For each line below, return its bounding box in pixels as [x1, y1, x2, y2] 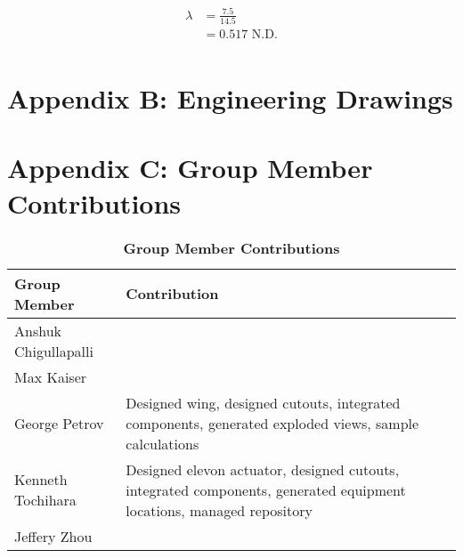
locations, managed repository [126, 499, 313, 521]
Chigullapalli [14, 340, 93, 361]
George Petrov [14, 412, 104, 433]
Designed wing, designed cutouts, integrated [126, 392, 401, 413]
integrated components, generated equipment [126, 479, 406, 500]
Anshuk [14, 319, 61, 341]
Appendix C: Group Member [7, 150, 373, 186]
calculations [126, 433, 199, 454]
